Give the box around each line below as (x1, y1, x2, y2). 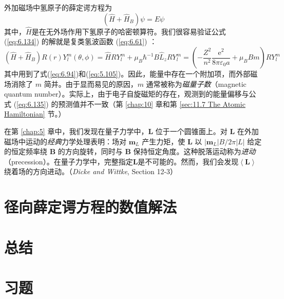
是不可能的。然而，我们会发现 (138, 156, 239, 166)
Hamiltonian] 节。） (4, 108, 66, 119)
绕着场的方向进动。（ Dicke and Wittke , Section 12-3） (4, 166, 178, 177)
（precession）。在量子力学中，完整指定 (4, 156, 133, 166)
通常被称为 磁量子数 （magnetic (146, 78, 247, 89)
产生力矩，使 (142, 136, 185, 146)
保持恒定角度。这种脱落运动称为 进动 (133, 146, 256, 157)
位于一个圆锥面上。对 (155, 125, 228, 136)
